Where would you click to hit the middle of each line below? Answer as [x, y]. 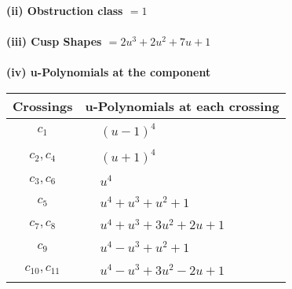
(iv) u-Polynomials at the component [109, 72]
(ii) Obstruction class [65, 10]
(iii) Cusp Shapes [54, 41]
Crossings [43, 106]
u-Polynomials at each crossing [182, 106]
